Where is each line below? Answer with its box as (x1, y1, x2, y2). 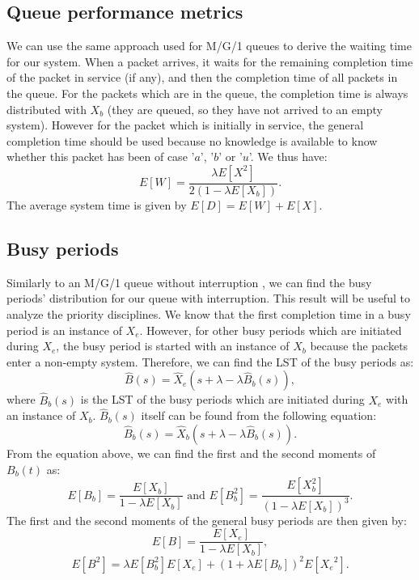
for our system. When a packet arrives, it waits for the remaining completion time (6, 53, 413, 70)
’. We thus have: (248, 148, 328, 165)
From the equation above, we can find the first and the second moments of (6, 444, 376, 461)
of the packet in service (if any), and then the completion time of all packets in (6, 69, 398, 86)
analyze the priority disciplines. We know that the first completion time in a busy (6, 305, 411, 322)
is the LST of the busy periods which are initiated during (80, 391, 365, 408)
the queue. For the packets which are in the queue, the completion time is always (6, 84, 408, 101)
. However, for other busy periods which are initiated (139, 321, 402, 338)
